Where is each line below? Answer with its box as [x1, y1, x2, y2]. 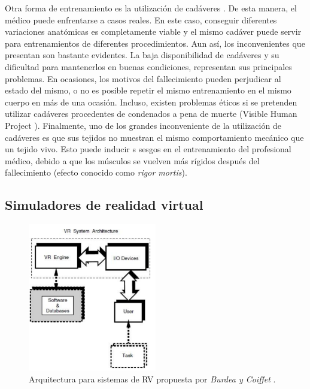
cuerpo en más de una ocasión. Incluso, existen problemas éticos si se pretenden [5, 95, 297, 108]
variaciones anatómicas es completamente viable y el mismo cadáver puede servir [5, 25, 302, 38]
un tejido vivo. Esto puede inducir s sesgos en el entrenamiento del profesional [5, 143, 291, 155]
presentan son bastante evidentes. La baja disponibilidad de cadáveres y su [5, 49, 279, 61]
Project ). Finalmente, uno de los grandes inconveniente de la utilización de [5, 119, 281, 131]
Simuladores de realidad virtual [5, 195, 203, 214]
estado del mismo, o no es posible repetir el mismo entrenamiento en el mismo [5, 84, 291, 97]
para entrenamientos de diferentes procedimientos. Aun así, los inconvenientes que [5, 37, 305, 49]
